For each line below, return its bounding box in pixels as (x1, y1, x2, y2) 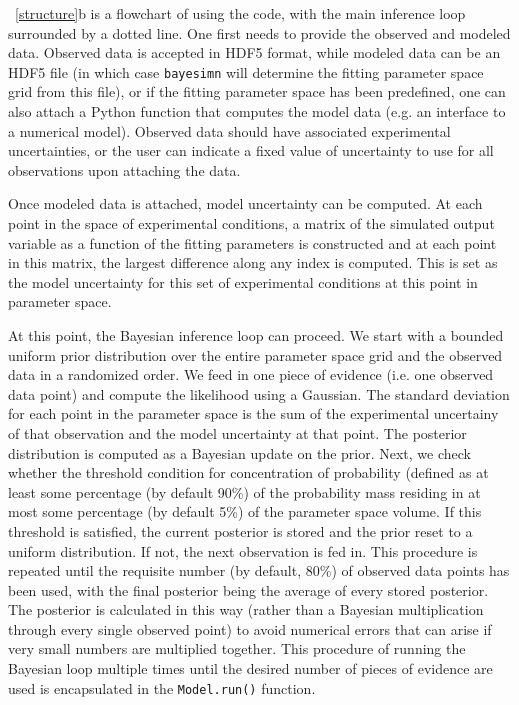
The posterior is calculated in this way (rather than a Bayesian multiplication (8, 599, 484, 620)
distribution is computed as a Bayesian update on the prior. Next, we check (8, 442, 471, 463)
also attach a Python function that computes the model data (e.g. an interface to (8, 101, 506, 122)
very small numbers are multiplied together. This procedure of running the (8, 638, 466, 659)
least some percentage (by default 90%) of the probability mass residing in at (8, 481, 481, 502)
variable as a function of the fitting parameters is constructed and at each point (8, 232, 497, 253)
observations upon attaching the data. (8, 159, 241, 180)
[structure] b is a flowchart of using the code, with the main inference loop (15, 3, 466, 23)
